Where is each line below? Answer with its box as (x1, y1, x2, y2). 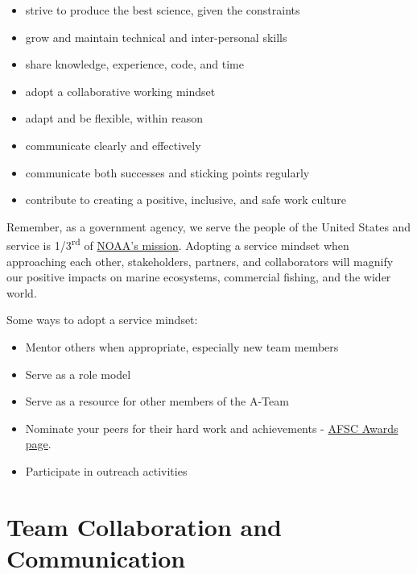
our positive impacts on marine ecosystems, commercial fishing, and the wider (6, 268, 391, 285)
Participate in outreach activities (25, 462, 188, 479)
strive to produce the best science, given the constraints (25, 2, 300, 18)
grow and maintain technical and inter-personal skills (25, 28, 287, 45)
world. (6, 284, 37, 301)
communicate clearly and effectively (25, 136, 201, 153)
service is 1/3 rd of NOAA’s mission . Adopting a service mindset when (6, 235, 349, 253)
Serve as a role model (25, 365, 131, 382)
